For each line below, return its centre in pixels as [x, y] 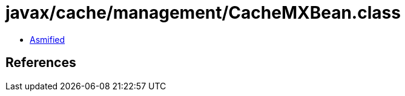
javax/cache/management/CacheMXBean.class [203, 13]
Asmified [48, 39]
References [41, 63]
